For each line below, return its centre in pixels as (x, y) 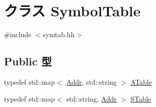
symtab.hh (59, 34)
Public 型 (28, 61)
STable (141, 98)
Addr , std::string (92, 81)
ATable (141, 81)
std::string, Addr (92, 98)
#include (18, 34)
